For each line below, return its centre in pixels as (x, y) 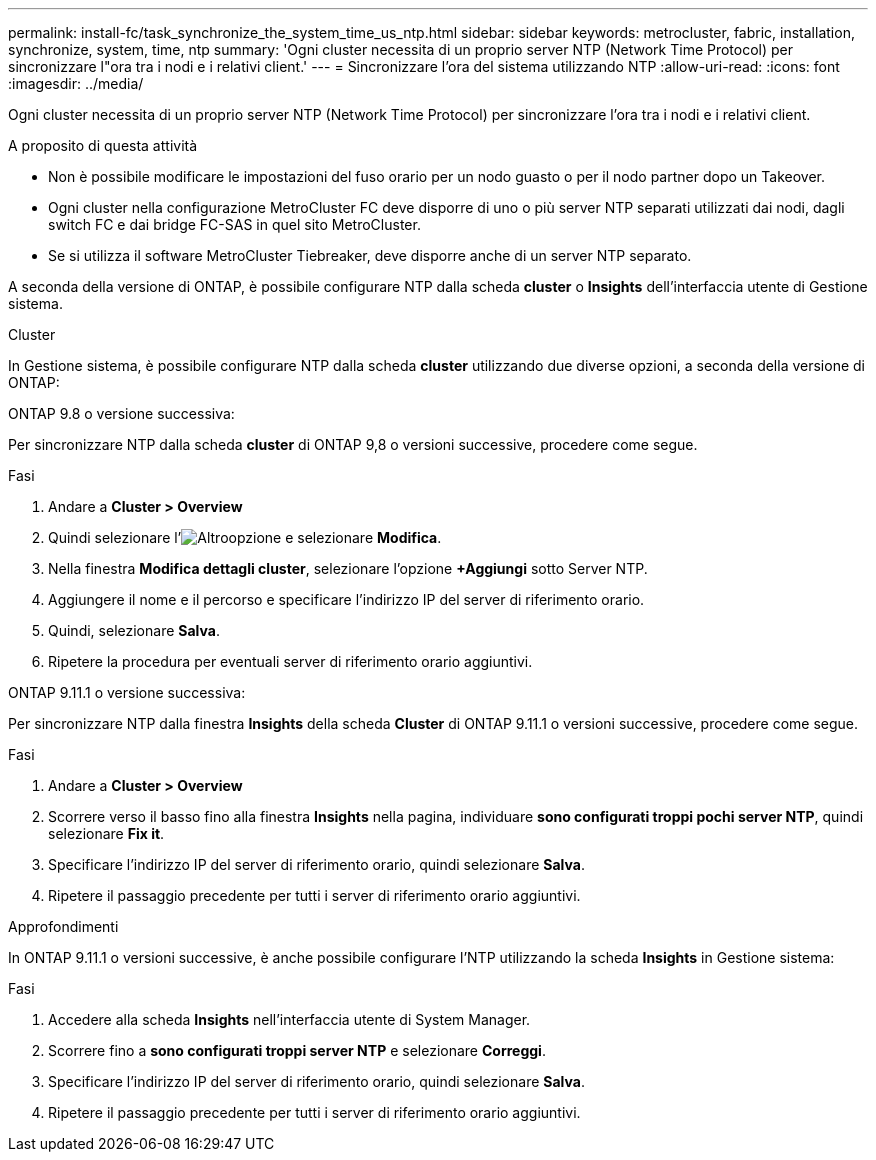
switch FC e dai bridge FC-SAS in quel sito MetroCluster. (234, 224)
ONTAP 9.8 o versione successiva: (121, 413)
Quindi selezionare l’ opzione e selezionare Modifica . (245, 537)
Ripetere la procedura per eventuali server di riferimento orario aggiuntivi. (290, 661)
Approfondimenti (63, 926)
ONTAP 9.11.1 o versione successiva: (127, 692)
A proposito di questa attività (103, 145)
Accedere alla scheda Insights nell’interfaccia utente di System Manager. (289, 1019)
